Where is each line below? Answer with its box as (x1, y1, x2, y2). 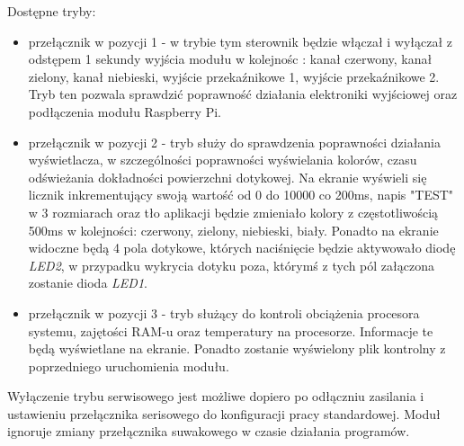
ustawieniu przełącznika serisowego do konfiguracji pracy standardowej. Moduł (7, 404, 441, 423)
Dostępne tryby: (7, 2, 96, 20)
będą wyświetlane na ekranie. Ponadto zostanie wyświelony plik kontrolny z (28, 339, 446, 358)
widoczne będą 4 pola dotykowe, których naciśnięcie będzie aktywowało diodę (28, 238, 456, 257)
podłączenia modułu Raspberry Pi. (28, 102, 221, 120)
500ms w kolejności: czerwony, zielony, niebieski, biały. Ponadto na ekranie (28, 220, 439, 239)
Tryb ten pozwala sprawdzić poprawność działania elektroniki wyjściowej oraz (28, 85, 458, 103)
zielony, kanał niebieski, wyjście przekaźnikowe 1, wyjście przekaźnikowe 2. (28, 67, 440, 85)
